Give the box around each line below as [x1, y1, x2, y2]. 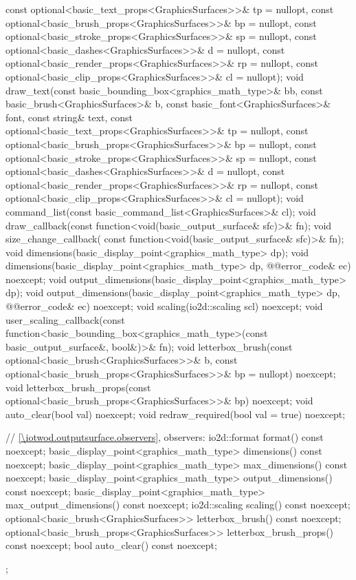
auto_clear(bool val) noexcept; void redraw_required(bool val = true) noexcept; [5, 406, 346, 421]
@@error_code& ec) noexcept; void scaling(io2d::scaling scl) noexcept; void [5, 299, 323, 313]
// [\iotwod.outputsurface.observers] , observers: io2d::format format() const [5, 430, 324, 444]
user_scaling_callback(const [5, 312, 125, 327]
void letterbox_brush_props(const [5, 380, 151, 394]
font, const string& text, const [5, 110, 133, 124]
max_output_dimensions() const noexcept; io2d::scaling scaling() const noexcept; [5, 497, 351, 512]
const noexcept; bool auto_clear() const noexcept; [5, 538, 217, 552]
